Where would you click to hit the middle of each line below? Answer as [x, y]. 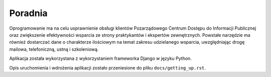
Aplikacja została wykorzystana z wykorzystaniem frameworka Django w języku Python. [100, 58]
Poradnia [28, 13]
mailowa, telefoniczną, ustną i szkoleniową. [54, 49]
